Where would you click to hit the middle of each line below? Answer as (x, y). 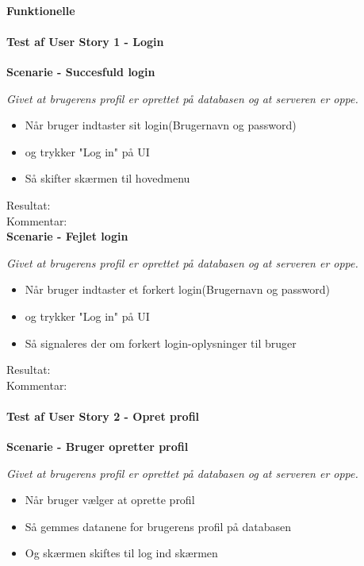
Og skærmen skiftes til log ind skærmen (121, 553)
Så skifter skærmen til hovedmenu (107, 178)
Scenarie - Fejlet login (67, 236)
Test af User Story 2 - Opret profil (103, 416)
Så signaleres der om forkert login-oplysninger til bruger (161, 343)
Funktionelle (41, 10)
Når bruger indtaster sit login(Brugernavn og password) (161, 125)
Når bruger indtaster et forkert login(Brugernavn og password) (178, 289)
